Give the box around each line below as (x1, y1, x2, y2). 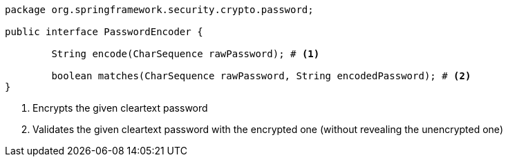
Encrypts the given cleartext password (32, 102, 208, 114)
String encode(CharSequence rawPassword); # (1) (51, 48, 320, 59)
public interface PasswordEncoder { (5, 26, 203, 37)
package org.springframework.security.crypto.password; (5, 4, 314, 15)
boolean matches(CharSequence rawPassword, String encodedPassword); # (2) (51, 70, 471, 81)
